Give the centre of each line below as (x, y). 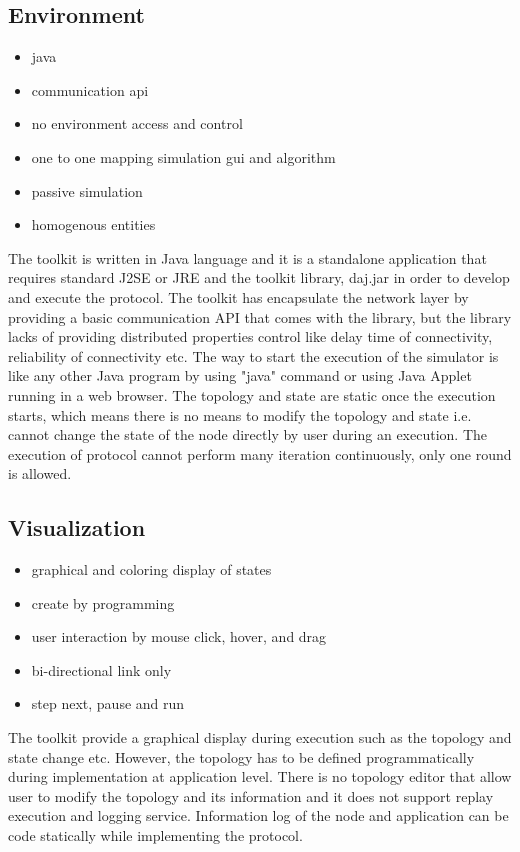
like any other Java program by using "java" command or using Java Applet (240, 375)
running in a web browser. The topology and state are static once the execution (252, 394)
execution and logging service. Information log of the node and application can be (258, 815)
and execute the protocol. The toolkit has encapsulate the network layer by (238, 296)
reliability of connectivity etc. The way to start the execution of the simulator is (253, 355)
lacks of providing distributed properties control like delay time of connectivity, (250, 336)
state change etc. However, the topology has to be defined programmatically (241, 756)
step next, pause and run (108, 703)
